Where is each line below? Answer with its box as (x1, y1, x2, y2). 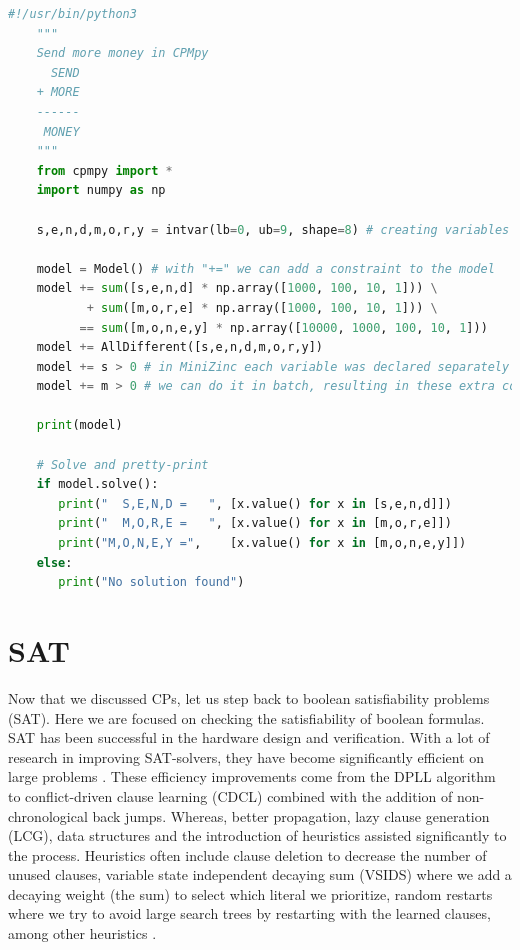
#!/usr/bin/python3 (8, 7, 137, 21)
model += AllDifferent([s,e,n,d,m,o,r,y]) (36, 340, 324, 355)
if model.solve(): (36, 477, 159, 492)
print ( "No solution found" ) (58, 575, 245, 590)
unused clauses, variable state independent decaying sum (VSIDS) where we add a (8, 864, 512, 885)
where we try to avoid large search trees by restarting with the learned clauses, (8, 903, 491, 924)
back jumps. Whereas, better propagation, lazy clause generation (92, 805, 490, 826)
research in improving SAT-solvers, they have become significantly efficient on (8, 746, 485, 767)
